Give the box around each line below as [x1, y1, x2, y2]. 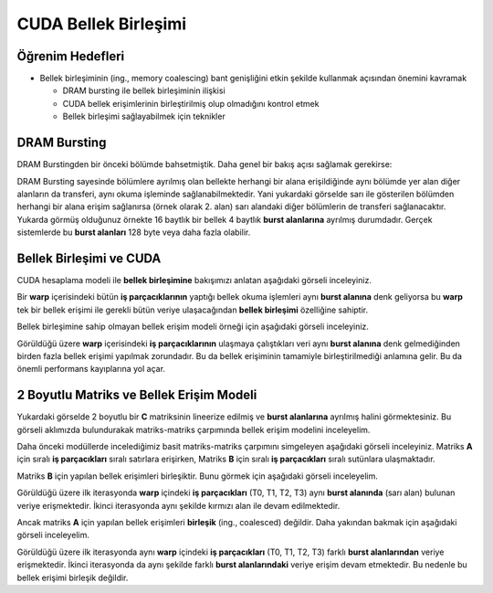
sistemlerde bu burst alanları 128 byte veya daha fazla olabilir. [16, 227, 251, 238]
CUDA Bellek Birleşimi [16, 14, 187, 34]
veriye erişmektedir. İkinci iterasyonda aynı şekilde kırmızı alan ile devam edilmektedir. [16, 500, 341, 511]
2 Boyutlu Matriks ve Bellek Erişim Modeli [16, 387, 257, 403]
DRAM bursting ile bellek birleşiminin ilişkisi [62, 85, 226, 96]
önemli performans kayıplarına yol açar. [16, 364, 166, 375]
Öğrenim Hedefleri [16, 48, 125, 64]
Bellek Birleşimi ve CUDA [16, 250, 162, 266]
